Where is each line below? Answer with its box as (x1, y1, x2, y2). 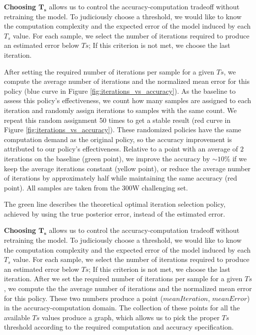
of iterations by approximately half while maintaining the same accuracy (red (4, 173, 237, 183)
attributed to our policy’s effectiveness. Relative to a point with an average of (4, 144, 238, 154)
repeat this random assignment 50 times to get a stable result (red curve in (4, 114, 231, 125)
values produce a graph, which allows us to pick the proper (41, 312, 220, 322)
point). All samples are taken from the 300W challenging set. (4, 182, 188, 192)
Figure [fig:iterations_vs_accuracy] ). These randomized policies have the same (4, 124, 241, 135)
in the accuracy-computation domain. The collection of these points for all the (4, 302, 240, 313)
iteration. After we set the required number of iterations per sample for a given (4, 273, 243, 284)
